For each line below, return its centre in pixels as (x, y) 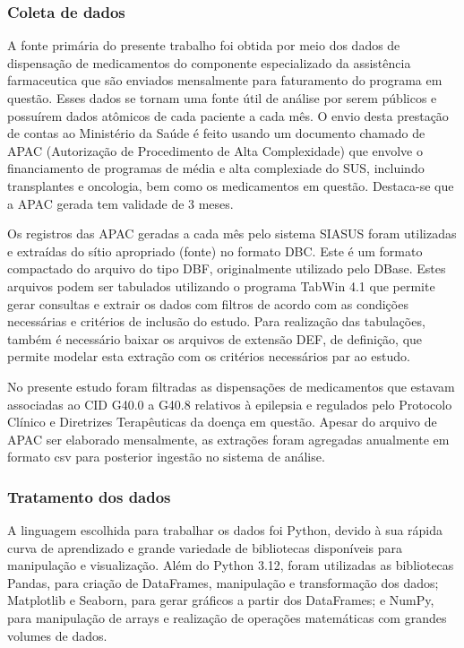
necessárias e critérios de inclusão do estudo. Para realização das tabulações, (216, 321)
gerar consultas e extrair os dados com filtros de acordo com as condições (208, 303)
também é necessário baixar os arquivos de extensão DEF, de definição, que (215, 338)
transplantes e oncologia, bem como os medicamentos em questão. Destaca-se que (231, 185)
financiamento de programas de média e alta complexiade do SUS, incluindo (216, 168)
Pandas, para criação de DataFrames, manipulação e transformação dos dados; (223, 582)
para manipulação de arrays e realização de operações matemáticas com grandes (227, 618)
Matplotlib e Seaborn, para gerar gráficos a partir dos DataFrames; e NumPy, (221, 600)
